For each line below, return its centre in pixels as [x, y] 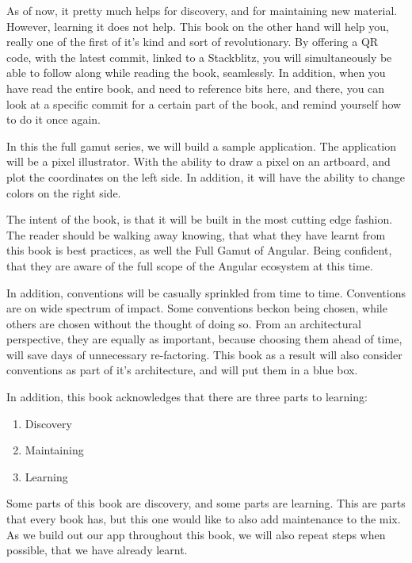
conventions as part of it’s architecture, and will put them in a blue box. [182, 370]
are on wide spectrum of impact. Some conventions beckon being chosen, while [197, 308]
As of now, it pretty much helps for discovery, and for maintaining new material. [202, 10]
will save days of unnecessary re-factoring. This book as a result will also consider [204, 354]
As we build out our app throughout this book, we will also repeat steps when [196, 534]
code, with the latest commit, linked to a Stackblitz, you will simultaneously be [199, 57]
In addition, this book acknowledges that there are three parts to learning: [187, 397]
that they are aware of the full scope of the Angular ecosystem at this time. [190, 265]
